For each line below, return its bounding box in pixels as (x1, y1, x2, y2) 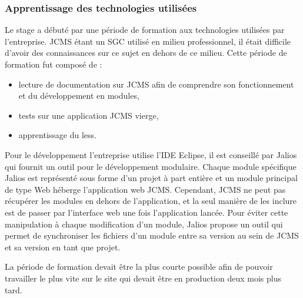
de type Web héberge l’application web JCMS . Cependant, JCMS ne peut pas (5, 183, 286, 195)
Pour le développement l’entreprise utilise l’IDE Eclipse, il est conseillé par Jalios (5, 148, 297, 160)
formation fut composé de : (5, 58, 102, 70)
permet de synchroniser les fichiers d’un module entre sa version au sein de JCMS (5, 229, 299, 242)
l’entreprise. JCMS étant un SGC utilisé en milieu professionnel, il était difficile (5, 35, 291, 47)
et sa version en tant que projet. (5, 240, 121, 253)
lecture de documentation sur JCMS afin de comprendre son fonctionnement (18, 78, 294, 90)
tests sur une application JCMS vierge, (18, 109, 159, 121)
